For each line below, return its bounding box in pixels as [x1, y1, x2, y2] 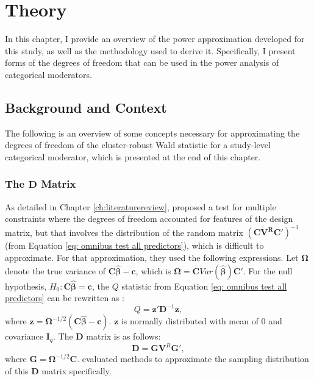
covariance [5, 330, 44, 343]
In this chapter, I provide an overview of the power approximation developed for [5, 32, 305, 45]
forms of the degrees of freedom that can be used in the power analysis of [5, 56, 279, 69]
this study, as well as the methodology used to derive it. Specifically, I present [5, 44, 296, 57]
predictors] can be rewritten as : [5, 291, 124, 304]
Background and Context [5, 98, 167, 116]
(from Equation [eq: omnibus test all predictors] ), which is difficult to [5, 239, 264, 252]
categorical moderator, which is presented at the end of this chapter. [5, 150, 261, 163]
